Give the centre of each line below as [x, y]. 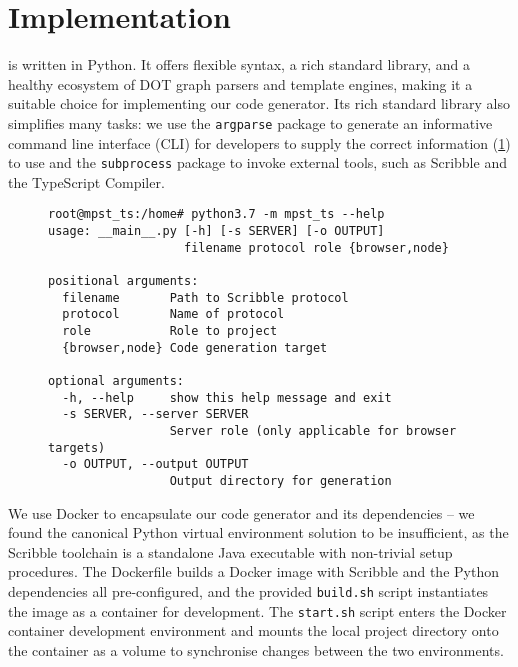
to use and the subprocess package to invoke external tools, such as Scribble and [257, 162]
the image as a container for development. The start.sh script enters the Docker [257, 610]
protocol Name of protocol [173, 314]
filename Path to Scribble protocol [205, 297]
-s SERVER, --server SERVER [155, 414]
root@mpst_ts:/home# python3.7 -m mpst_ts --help [216, 214]
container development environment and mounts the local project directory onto [253, 630]
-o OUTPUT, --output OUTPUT [155, 464]
